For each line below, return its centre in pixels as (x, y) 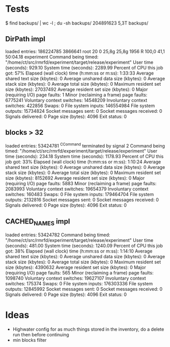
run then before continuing (41, 335)
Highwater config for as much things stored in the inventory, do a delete (88, 329)
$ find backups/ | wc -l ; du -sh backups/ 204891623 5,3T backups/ (77, 23)
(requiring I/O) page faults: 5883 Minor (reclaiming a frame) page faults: (81, 184)
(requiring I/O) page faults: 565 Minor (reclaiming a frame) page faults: (80, 273)
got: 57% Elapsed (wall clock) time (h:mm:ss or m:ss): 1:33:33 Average (80, 73)
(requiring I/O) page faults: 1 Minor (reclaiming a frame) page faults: (76, 94)
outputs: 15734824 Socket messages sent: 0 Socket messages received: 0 (84, 111)
